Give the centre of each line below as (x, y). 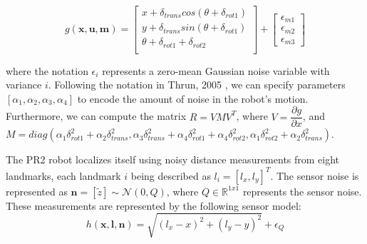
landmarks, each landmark (63, 175)
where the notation (47, 70)
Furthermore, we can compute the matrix (96, 116)
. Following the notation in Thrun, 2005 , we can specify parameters (197, 85)
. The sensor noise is (315, 175)
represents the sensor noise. (302, 191)
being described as (171, 175)
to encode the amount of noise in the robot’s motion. (193, 98)
